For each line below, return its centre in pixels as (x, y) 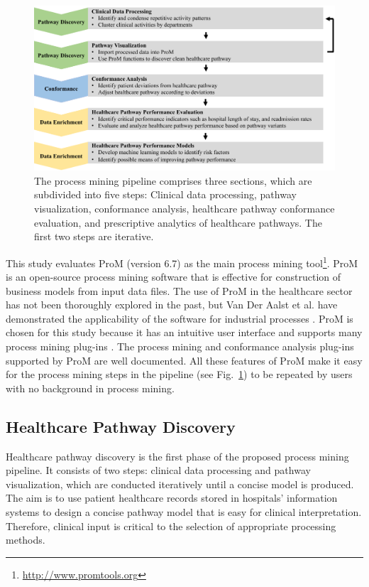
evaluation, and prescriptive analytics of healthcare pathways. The (178, 222)
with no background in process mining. (90, 388)
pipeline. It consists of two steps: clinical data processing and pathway (158, 470)
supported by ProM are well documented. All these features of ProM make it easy (184, 360)
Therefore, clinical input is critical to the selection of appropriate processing (171, 526)
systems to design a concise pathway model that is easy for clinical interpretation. (184, 512)
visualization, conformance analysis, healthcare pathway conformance (184, 209)
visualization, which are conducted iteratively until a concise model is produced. (180, 484)
